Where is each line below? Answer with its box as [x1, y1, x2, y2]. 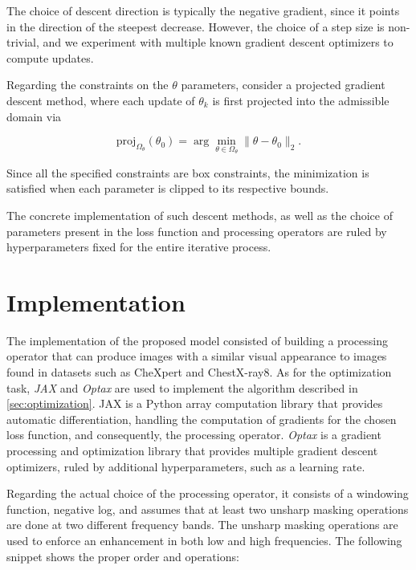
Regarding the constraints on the [6, 76, 169, 93]
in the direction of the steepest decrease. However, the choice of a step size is [6, 18, 385, 35]
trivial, [6, 34, 39, 51]
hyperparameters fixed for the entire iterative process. [6, 238, 271, 255]
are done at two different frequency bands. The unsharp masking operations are [6, 516, 398, 533]
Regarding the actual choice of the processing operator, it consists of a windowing [6, 485, 409, 502]
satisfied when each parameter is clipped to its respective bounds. [6, 180, 329, 197]
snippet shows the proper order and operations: [6, 548, 239, 564]
